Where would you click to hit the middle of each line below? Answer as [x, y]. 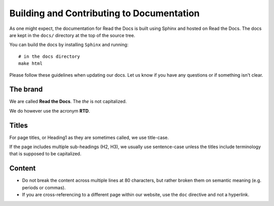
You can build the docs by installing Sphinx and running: [69, 45]
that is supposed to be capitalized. [45, 154]
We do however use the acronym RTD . [50, 111]
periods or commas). [44, 187]
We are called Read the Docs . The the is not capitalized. [68, 101]
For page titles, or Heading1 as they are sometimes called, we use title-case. [89, 138]
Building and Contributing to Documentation [105, 13]
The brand [26, 90]
